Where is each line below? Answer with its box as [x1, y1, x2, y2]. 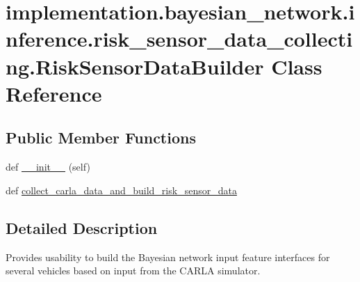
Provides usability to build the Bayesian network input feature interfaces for [6, 249, 330, 264]
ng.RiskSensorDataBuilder [6, 52, 264, 80]
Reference [6, 79, 102, 107]
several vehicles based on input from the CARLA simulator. [6, 263, 261, 278]
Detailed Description [6, 217, 158, 238]
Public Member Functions [6, 127, 196, 148]
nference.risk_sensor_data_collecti [6, 24, 353, 53]
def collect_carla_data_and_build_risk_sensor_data [6, 182, 237, 197]
